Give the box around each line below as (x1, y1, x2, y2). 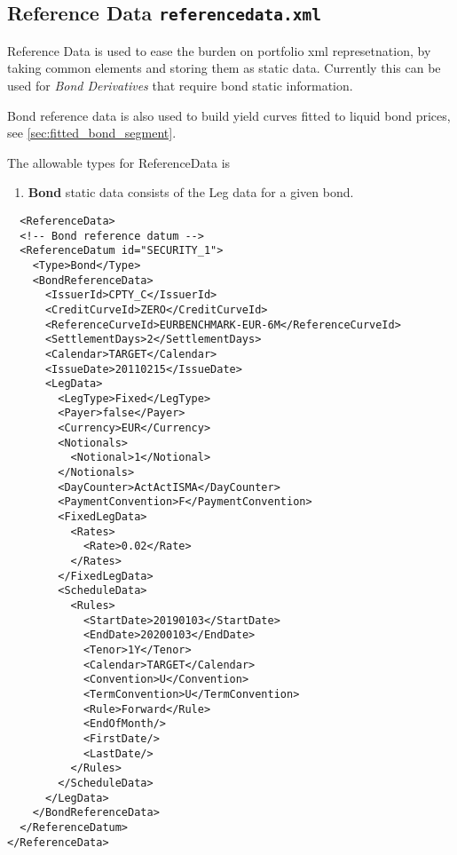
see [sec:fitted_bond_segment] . (7, 123, 177, 142)
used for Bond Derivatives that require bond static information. (7, 75, 353, 94)
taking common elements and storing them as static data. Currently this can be (7, 59, 441, 77)
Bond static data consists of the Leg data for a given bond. (28, 183, 354, 202)
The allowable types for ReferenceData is (7, 153, 231, 171)
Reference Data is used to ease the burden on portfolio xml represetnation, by (7, 41, 431, 59)
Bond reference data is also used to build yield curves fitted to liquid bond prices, (7, 106, 451, 124)
